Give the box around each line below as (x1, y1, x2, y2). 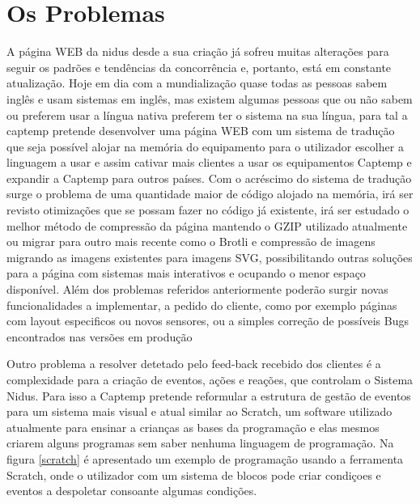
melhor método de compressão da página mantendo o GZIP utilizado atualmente (6, 217, 408, 234)
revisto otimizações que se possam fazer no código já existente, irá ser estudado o (6, 201, 409, 218)
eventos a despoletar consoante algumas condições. (6, 482, 257, 499)
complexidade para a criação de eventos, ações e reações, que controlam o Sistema (6, 371, 414, 388)
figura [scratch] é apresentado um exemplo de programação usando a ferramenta (6, 450, 404, 467)
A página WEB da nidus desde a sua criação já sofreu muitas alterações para (6, 43, 389, 60)
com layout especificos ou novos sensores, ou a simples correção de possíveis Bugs (6, 312, 409, 329)
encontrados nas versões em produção (6, 328, 193, 345)
